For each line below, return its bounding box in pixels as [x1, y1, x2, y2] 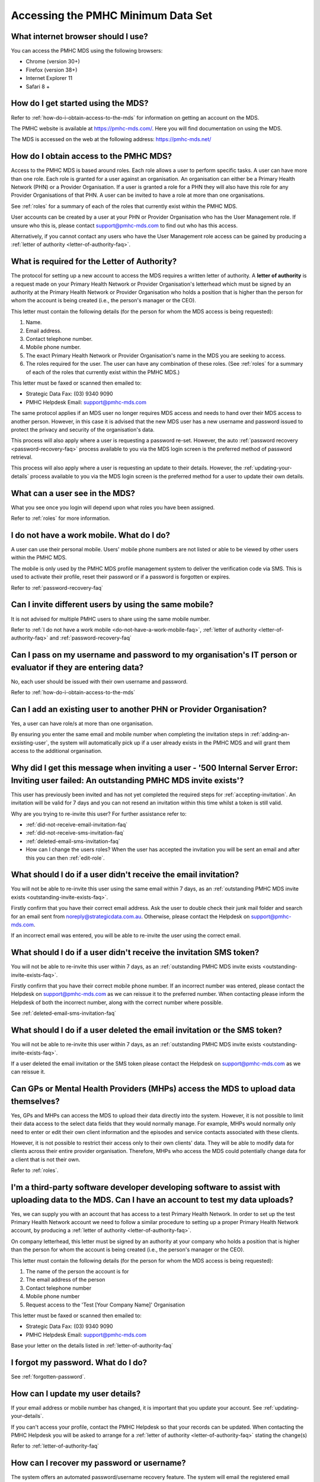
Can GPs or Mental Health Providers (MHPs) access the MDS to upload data [11, 1084, 296, 1094]
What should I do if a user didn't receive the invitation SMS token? [11, 947, 260, 957]
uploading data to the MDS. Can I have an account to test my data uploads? [11, 1194, 294, 1205]
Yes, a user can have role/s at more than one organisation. [11, 720, 153, 727]
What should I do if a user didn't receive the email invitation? [11, 870, 239, 880]
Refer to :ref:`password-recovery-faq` [11, 584, 104, 591]
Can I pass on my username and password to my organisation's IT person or [11, 650, 297, 660]
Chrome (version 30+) [25, 58, 80, 65]
